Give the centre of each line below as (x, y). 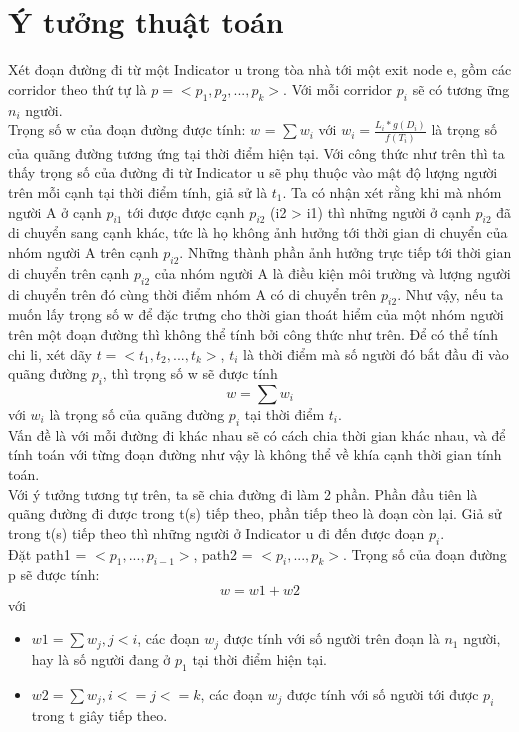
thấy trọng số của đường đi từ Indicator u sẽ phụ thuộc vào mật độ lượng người (253, 172)
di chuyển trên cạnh (69, 272)
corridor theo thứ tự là (77, 88)
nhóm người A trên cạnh (83, 251)
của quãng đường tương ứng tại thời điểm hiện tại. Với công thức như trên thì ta (256, 152)
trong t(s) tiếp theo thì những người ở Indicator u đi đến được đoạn (216, 532)
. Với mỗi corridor (338, 88)
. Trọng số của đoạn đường (424, 553)
